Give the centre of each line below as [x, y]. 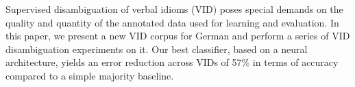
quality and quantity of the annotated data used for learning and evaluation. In [172, 22]
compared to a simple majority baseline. [90, 75]
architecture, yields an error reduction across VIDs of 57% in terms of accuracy [172, 62]
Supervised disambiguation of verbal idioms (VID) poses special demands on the [174, 9]
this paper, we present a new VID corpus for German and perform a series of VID [178, 36]
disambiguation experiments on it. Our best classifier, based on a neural [157, 49]
